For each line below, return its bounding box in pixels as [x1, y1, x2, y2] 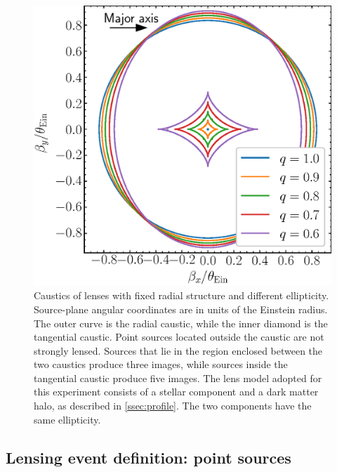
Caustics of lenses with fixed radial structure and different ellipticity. [34, 288, 329, 303]
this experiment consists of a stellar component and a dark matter [34, 384, 319, 399]
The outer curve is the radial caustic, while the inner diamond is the [34, 315, 328, 330]
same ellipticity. [34, 412, 101, 426]
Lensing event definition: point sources [6, 446, 291, 468]
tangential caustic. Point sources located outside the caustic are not [34, 329, 324, 344]
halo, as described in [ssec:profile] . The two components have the [34, 398, 312, 413]
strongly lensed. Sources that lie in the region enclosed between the [34, 343, 323, 358]
